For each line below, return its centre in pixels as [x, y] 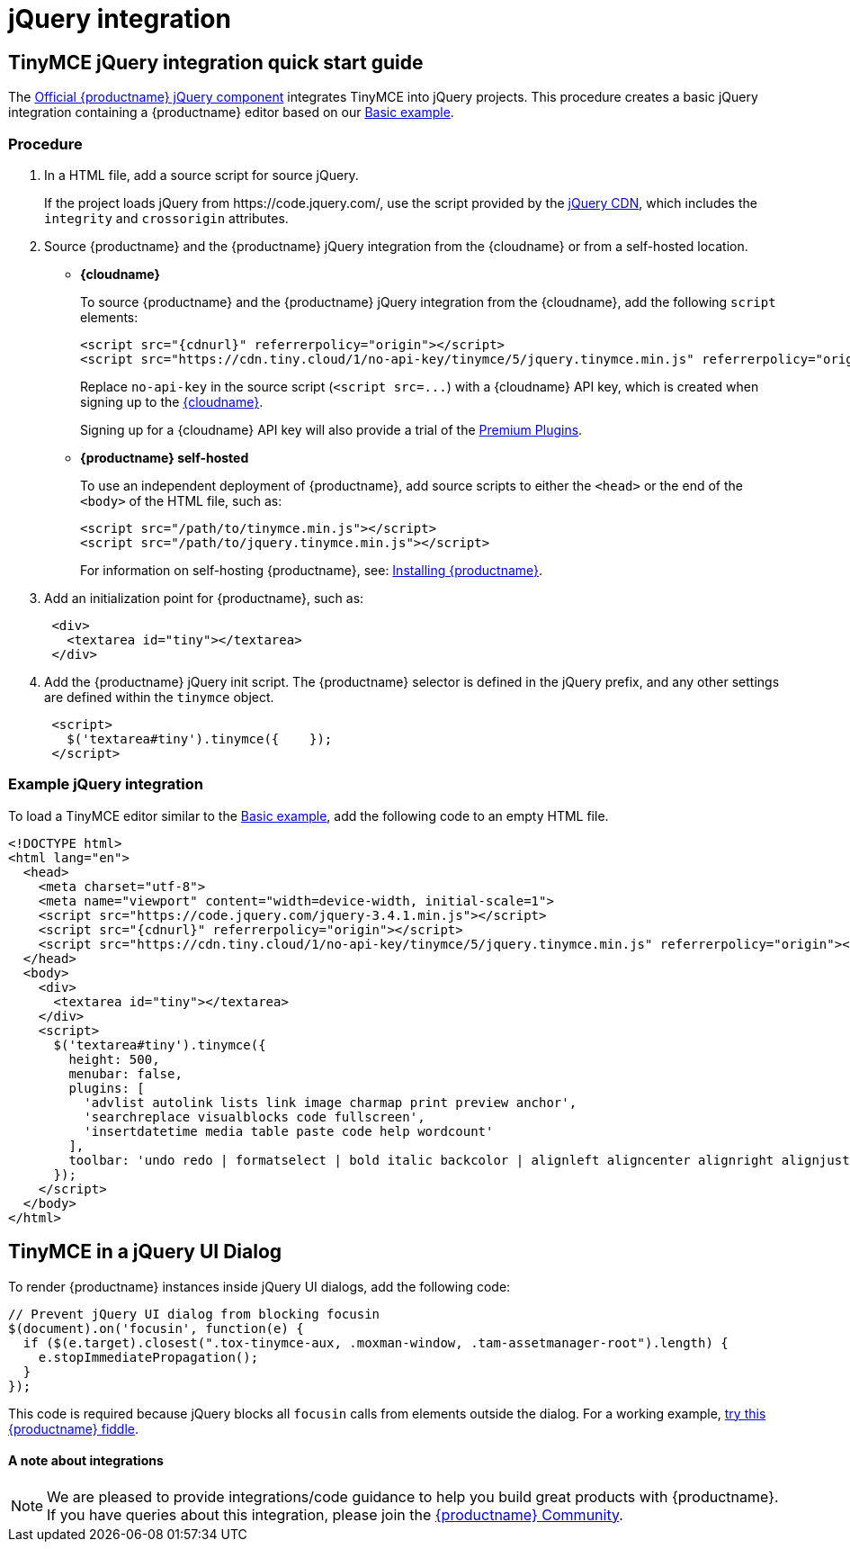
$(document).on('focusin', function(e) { [156, 1328]
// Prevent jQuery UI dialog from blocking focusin [194, 1314]
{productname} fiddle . [74, 1428]
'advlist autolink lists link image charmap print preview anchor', [331, 1102]
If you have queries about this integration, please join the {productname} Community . [335, 1514]
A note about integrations [86, 1461]
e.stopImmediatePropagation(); [148, 1357]
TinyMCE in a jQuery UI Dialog [145, 1252]
